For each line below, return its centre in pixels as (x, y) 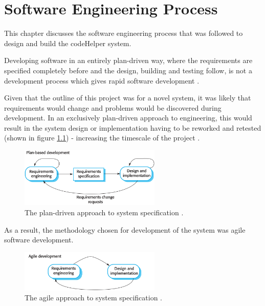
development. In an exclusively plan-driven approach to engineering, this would (128, 118)
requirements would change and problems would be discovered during (113, 107)
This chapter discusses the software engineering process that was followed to (124, 33)
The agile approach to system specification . (93, 298)
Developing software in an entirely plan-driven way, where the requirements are (128, 60)
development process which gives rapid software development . (102, 80)
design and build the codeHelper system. (68, 43)
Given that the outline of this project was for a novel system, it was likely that (128, 98)
